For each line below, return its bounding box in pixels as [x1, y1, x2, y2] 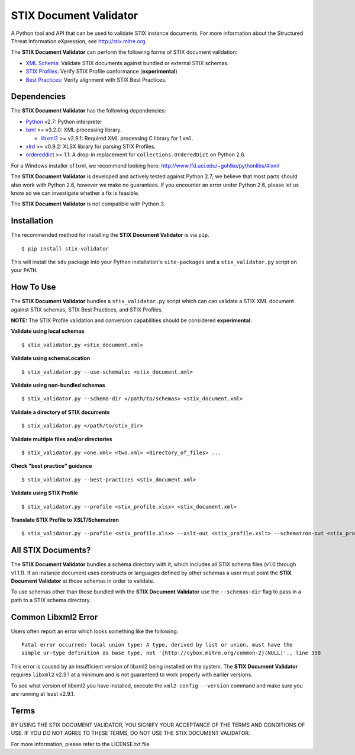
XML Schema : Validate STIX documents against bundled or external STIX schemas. [25, 59, 229, 66]
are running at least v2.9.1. [11, 690, 75, 698]
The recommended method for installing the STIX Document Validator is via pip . [11, 232, 209, 239]
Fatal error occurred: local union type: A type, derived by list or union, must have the [21, 641, 293, 648]
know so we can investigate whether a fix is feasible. [11, 189, 140, 197]
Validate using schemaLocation [11, 355, 91, 362]
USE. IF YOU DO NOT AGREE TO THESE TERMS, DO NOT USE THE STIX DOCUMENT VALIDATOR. [11, 730, 251, 737]
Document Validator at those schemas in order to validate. [11, 577, 155, 584]
